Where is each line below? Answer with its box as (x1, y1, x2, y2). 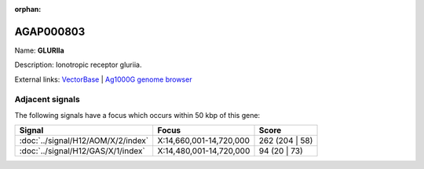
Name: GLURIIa (14, 46, 64, 55)
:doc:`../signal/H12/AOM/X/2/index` (19, 135, 149, 146)
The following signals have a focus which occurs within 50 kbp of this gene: (14, 110, 261, 119)
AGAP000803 (14, 24, 86, 39)
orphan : (14, 5, 42, 13)
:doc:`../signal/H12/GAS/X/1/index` (19, 145, 145, 156)
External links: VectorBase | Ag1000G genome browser (14, 75, 192, 84)
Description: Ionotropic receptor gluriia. (14, 60, 142, 70)
